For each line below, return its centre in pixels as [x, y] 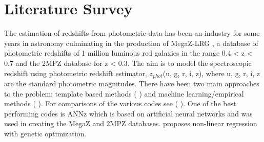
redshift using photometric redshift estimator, [76, 73]
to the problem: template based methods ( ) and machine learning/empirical [124, 93]
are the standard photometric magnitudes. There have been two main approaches [132, 83]
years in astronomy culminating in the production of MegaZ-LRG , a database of [131, 43]
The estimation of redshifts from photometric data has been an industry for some [132, 33]
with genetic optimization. [45, 133]
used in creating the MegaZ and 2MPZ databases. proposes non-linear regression [131, 123]
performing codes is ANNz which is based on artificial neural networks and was [128, 113]
